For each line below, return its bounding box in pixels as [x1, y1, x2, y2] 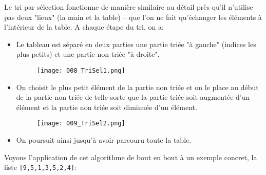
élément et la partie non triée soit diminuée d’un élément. [16, 101, 197, 112]
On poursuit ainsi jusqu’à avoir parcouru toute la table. [16, 135, 192, 145]
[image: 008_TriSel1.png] [36, 67, 125, 74]
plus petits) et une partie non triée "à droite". [16, 49, 160, 59]
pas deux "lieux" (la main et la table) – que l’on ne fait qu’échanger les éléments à [4, 11, 262, 22]
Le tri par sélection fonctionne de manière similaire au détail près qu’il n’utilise [4, 2, 253, 12]
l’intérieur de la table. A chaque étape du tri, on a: [4, 21, 164, 32]
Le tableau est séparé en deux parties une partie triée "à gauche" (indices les [16, 38, 256, 49]
